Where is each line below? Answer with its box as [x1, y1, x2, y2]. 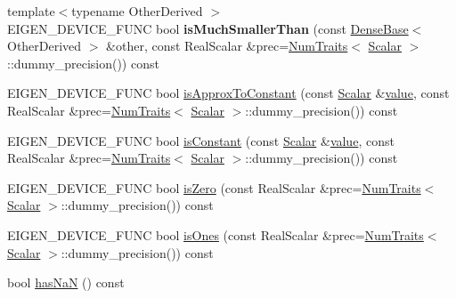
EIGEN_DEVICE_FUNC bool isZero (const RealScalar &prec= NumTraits [7, 178, 421, 197]
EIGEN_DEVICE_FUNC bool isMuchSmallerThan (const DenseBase [7, 19, 409, 37]
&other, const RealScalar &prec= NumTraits [106, 36, 348, 55]
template [7, 2, 55, 20]
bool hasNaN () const [7, 273, 125, 292]
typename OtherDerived [71, 2, 203, 20]
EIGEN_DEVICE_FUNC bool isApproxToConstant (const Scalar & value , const [7, 84, 450, 102]
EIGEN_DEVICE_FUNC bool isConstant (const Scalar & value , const [7, 131, 395, 149]
